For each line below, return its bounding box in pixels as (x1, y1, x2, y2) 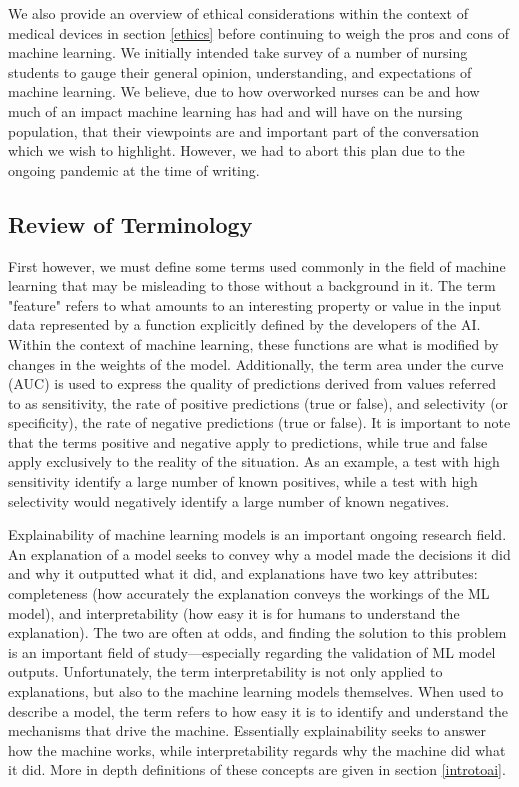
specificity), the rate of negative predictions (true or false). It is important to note (8, 412, 511, 433)
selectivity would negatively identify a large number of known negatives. (8, 490, 450, 511)
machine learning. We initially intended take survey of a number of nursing (8, 42, 468, 63)
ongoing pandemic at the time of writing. (8, 159, 260, 180)
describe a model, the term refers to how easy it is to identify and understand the (8, 700, 508, 721)
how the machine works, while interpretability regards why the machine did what (8, 739, 506, 760)
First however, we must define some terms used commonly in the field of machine (8, 255, 506, 276)
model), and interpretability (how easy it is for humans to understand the (8, 602, 460, 623)
